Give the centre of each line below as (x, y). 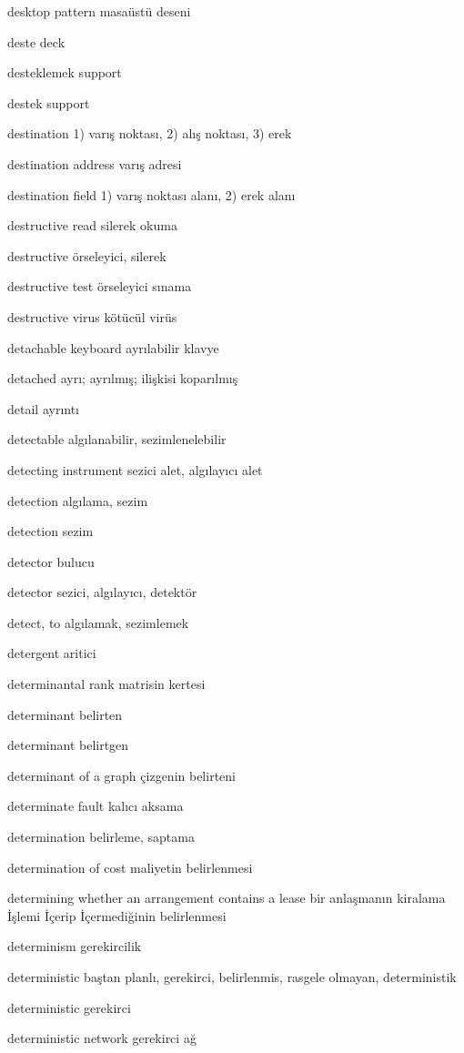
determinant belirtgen (68, 745)
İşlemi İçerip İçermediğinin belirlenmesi (117, 915)
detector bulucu (51, 561)
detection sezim (50, 531)
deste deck (36, 41)
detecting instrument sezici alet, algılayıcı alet (135, 469)
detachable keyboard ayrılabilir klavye (113, 347)
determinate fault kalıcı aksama (96, 806)
